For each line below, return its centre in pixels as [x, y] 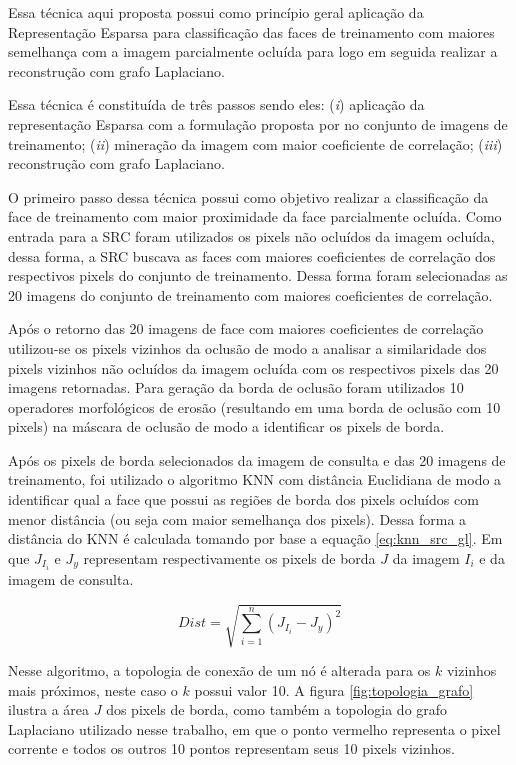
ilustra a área [49, 709]
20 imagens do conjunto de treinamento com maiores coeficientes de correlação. [250, 294]
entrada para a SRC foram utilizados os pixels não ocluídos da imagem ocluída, [251, 235]
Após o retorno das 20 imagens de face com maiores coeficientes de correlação [246, 328]
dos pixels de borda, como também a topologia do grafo [277, 709]
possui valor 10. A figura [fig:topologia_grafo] [334, 689]
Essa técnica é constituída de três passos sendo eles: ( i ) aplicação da [216, 104]
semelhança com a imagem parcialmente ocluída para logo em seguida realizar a [253, 51]
